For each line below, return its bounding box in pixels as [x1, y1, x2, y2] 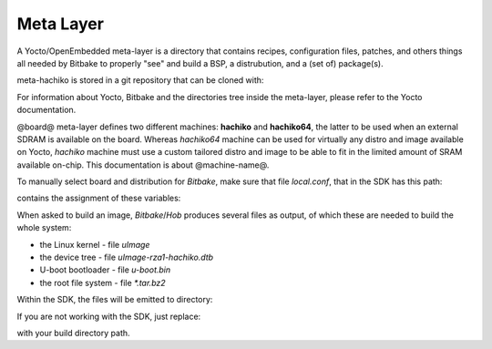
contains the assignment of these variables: [16, 192, 181, 204]
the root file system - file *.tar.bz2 [39, 277, 166, 288]
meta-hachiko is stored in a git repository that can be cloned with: [16, 75, 264, 86]
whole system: [16, 222, 72, 233]
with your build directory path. [16, 327, 131, 338]
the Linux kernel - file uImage [39, 239, 150, 250]
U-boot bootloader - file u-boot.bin [39, 264, 171, 275]
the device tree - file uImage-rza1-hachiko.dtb [39, 251, 214, 263]
